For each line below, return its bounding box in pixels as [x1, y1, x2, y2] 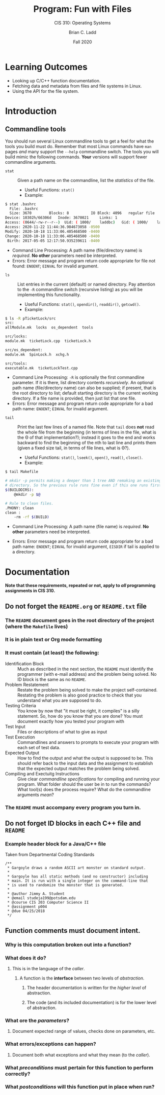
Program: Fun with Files [33, 3, 132, 15]
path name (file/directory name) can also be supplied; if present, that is [12, 385, 156, 391]
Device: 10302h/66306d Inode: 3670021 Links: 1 [5, 216, 118, 220]
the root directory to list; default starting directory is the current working [12, 390, 158, 396]
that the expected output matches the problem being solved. [17, 766, 140, 771]
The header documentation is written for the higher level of [27, 985, 146, 990]
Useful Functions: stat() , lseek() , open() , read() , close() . [24, 455, 143, 461]
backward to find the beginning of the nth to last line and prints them [17, 440, 156, 446]
